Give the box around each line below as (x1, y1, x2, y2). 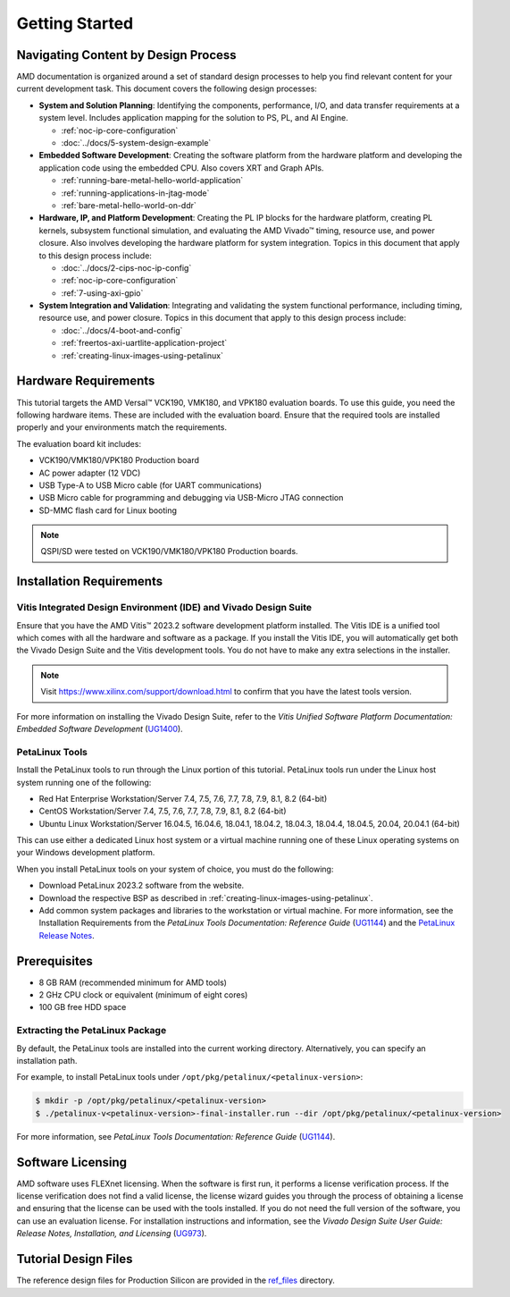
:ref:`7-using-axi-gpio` (61, 287, 144, 299)
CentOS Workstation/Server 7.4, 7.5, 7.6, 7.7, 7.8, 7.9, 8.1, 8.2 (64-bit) (38, 805, 287, 817)
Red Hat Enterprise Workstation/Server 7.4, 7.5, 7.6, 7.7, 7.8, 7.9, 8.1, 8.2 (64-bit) (38, 793, 328, 804)
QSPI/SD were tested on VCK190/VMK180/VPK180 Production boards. (40, 546, 298, 557)
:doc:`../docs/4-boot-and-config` (61, 324, 183, 335)
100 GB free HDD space (38, 1002, 127, 1013)
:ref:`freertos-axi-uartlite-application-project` (61, 338, 228, 349)
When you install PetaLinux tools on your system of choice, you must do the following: (16, 863, 334, 874)
